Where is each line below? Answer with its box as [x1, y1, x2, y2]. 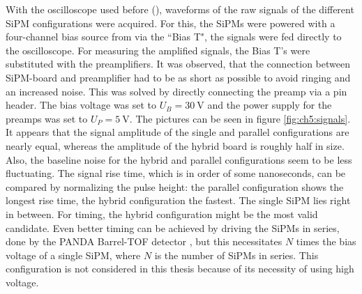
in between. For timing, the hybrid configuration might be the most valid [6, 206, 318, 221]
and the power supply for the [207, 98, 332, 112]
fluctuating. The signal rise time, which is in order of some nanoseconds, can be [6, 166, 346, 180]
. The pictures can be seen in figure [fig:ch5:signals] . [129, 111, 351, 125]
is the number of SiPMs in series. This [154, 247, 319, 262]
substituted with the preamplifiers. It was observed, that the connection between [6, 56, 350, 71]
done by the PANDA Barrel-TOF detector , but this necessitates [6, 234, 282, 249]
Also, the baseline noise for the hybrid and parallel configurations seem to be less [6, 152, 352, 167]
